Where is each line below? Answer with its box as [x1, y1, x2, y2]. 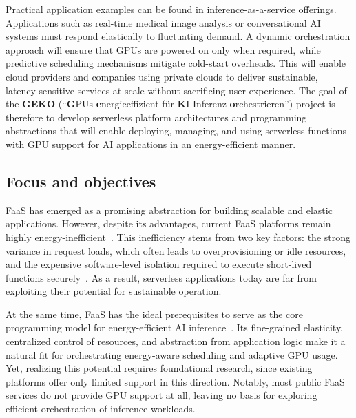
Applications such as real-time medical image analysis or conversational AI [6, 15, 321, 30]
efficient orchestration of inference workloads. [6, 401, 196, 416]
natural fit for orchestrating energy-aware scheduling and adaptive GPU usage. [6, 347, 338, 362]
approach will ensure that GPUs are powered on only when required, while [6, 42, 321, 56]
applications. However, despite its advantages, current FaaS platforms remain [6, 216, 331, 231]
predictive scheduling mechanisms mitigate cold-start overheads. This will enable [6, 56, 346, 70]
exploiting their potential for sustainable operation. [6, 284, 222, 298]
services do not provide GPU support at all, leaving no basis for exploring [6, 388, 317, 402]
